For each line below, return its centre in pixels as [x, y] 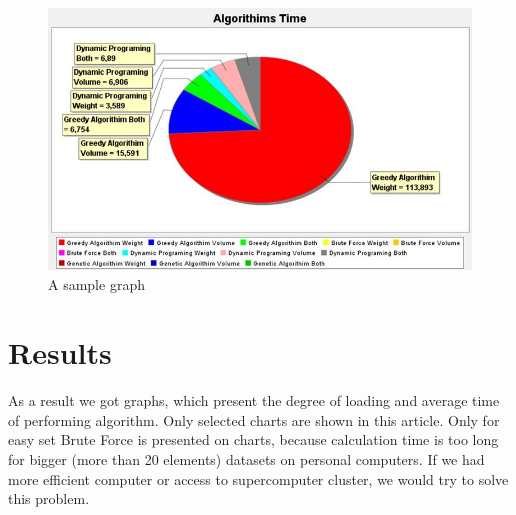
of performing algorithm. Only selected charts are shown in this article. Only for [254, 419]
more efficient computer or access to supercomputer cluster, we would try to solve [258, 478]
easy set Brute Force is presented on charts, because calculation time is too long [253, 439]
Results [60, 352]
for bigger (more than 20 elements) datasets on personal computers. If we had [246, 459]
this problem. [49, 498]
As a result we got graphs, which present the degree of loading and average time [254, 400]
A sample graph [96, 283]
